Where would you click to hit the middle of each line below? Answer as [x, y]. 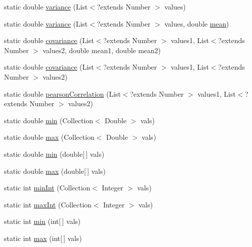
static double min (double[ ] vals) [54, 154]
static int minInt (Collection [47, 188]
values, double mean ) [196, 23]
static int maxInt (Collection [48, 204]
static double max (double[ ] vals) [55, 171]
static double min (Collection [49, 120]
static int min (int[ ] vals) [42, 221]
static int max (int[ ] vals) [43, 238]
